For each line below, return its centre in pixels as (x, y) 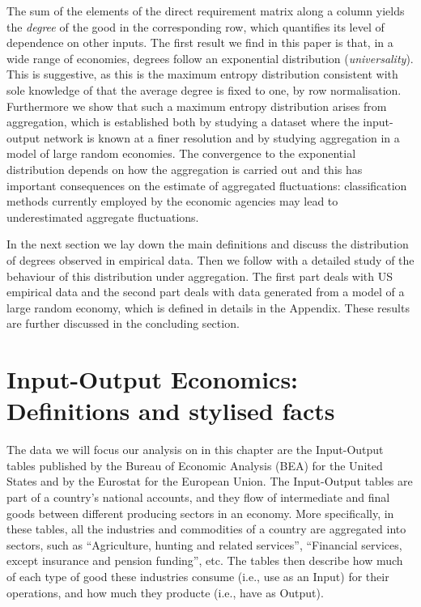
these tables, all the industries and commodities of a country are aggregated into (206, 529)
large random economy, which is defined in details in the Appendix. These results (208, 307)
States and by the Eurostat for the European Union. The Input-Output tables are (210, 481)
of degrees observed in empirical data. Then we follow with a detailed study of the (210, 259)
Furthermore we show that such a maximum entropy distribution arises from (197, 106)
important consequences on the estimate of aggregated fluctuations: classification (207, 185)
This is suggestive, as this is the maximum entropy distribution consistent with (202, 74)
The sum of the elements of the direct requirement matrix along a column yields (206, 11)
